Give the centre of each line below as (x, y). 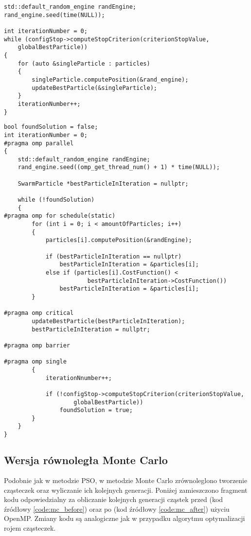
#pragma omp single (35, 362)
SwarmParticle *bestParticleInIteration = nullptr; (103, 183)
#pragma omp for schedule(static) (60, 216)
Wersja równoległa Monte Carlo (86, 460)
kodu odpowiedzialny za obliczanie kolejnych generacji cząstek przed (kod (114, 499)
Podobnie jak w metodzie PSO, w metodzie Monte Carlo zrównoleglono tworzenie (126, 480)
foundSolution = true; (96, 410)
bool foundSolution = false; (51, 127)
